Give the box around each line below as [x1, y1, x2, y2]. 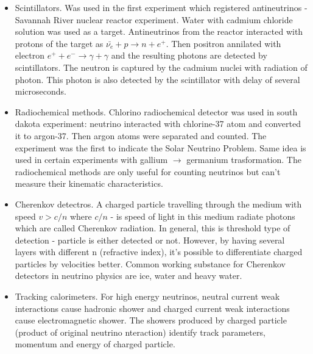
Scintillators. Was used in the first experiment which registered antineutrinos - [15, 1, 308, 13]
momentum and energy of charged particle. [15, 338, 175, 350]
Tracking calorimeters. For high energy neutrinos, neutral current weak [15, 290, 280, 303]
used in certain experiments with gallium [15, 153, 168, 166]
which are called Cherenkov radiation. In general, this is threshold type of [15, 222, 290, 234]
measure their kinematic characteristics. [15, 177, 163, 190]
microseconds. [15, 85, 66, 98]
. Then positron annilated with [166, 37, 281, 49]
